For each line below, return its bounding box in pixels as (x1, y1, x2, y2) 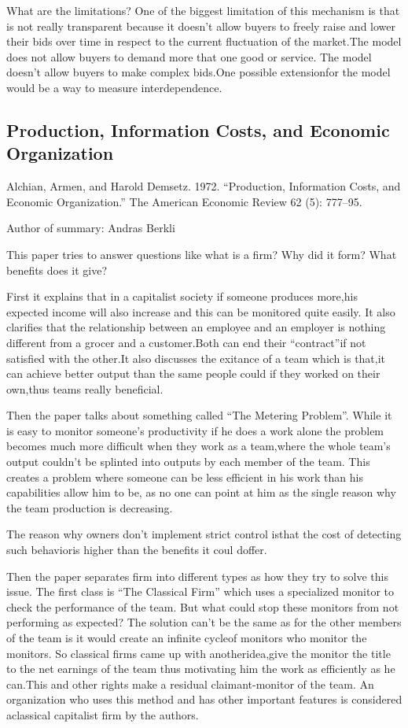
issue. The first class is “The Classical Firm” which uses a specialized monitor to (6, 583, 395, 600)
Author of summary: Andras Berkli (6, 220, 175, 236)
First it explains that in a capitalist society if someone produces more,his (6, 288, 358, 305)
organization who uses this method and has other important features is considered (6, 691, 402, 708)
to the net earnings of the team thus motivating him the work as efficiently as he (6, 660, 395, 677)
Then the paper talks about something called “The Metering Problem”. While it (6, 407, 392, 423)
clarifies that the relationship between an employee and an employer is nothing (6, 319, 386, 335)
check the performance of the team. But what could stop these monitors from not (6, 598, 399, 615)
